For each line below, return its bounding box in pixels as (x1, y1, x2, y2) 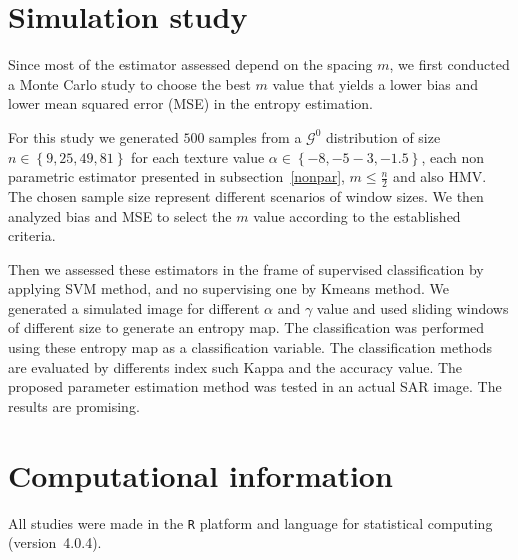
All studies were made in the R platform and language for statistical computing (8, 512, 493, 533)
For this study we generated (8, 126, 179, 147)
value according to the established (253, 205, 461, 226)
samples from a (209, 126, 302, 147)
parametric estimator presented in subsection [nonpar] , (8, 166, 345, 187)
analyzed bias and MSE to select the (8, 205, 232, 226)
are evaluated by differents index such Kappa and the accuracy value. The (8, 356, 463, 377)
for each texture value (131, 146, 265, 167)
